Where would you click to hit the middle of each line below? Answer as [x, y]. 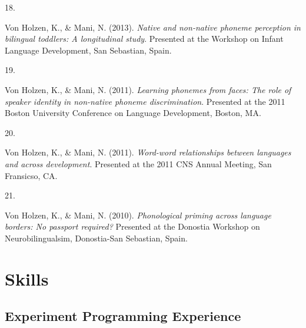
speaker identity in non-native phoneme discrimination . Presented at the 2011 [145, 101]
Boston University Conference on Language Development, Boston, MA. [133, 113]
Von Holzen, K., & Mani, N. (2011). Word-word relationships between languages [148, 152]
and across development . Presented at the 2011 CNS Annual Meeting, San [138, 163]
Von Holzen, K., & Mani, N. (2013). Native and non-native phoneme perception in [153, 27]
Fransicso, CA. [31, 175]
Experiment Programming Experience [123, 316]
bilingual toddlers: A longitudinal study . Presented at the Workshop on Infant [144, 39]
